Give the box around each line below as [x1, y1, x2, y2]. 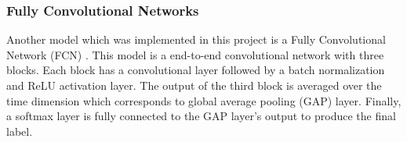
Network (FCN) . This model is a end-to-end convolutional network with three [6, 46, 384, 62]
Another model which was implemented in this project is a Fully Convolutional [6, 31, 386, 48]
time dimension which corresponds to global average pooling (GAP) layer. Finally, [6, 92, 402, 108]
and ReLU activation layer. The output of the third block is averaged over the [6, 77, 382, 93]
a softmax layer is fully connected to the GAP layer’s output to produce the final [6, 108, 396, 124]
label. [6, 122, 33, 139]
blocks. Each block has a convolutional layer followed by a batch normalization [6, 62, 385, 78]
